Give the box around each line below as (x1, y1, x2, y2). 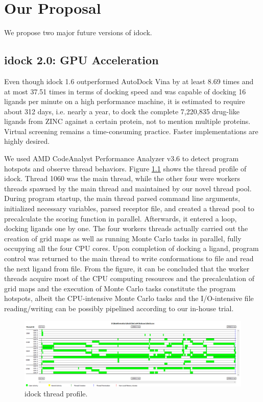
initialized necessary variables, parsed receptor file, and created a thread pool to (4, 203, 254, 214)
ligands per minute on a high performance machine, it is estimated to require (4, 96, 245, 107)
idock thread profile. (25, 388, 88, 399)
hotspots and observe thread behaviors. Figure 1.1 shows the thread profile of (4, 163, 247, 173)
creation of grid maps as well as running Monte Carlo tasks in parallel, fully (4, 233, 242, 243)
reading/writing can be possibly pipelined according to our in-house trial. (4, 303, 234, 313)
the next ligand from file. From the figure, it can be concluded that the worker (4, 263, 250, 273)
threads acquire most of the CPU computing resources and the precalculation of (4, 273, 254, 284)
